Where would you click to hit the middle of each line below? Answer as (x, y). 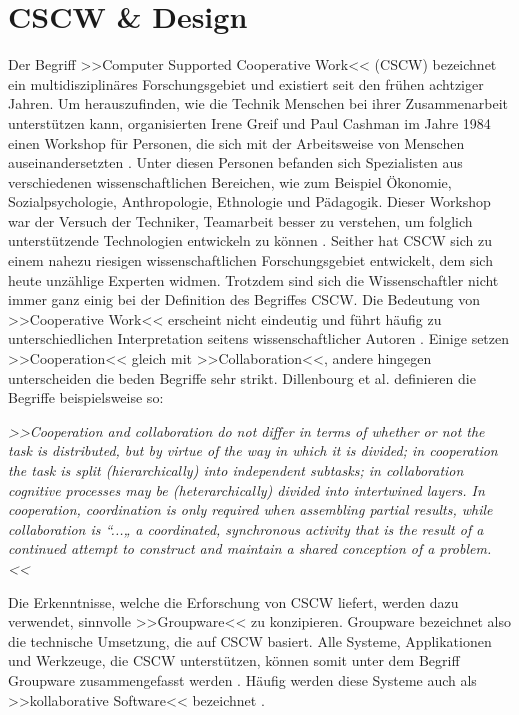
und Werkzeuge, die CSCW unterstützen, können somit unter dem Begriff (234, 660)
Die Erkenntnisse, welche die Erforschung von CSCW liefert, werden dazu (233, 601)
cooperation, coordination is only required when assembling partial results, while (250, 509)
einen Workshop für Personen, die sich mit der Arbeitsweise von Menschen (236, 142)
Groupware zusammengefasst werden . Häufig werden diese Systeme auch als (242, 679)
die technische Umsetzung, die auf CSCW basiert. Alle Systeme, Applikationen (250, 640)
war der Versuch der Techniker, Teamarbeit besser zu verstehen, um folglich (240, 220)
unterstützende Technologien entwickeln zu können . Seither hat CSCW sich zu (250, 240)
